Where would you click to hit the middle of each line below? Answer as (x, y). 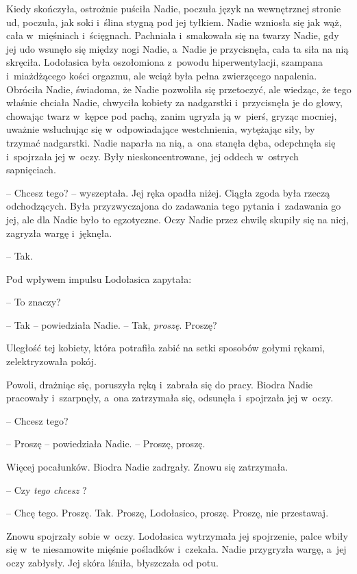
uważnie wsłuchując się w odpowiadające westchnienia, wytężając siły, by (161, 129)
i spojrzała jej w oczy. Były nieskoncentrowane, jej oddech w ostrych (152, 156)
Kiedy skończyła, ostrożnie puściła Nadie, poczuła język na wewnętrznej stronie (174, 8)
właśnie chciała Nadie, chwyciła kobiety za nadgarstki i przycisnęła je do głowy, (174, 102)
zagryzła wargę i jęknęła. (59, 233)
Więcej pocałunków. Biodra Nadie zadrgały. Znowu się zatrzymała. (147, 467)
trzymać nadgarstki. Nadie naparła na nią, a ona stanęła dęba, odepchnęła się (171, 142)
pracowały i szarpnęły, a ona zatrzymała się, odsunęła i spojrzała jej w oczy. (170, 398)
